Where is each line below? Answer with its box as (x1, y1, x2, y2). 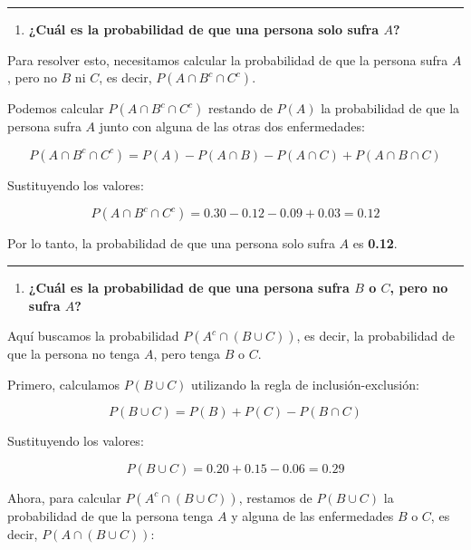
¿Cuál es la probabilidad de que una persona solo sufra (28, 20, 380, 38)
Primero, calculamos (7, 374, 120, 393)
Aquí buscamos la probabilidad (7, 326, 179, 345)
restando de (208, 99, 273, 118)
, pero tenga (153, 344, 221, 363)
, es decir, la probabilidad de (296, 326, 455, 345)
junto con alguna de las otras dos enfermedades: (99, 117, 365, 136)
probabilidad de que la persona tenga (7, 506, 214, 525)
